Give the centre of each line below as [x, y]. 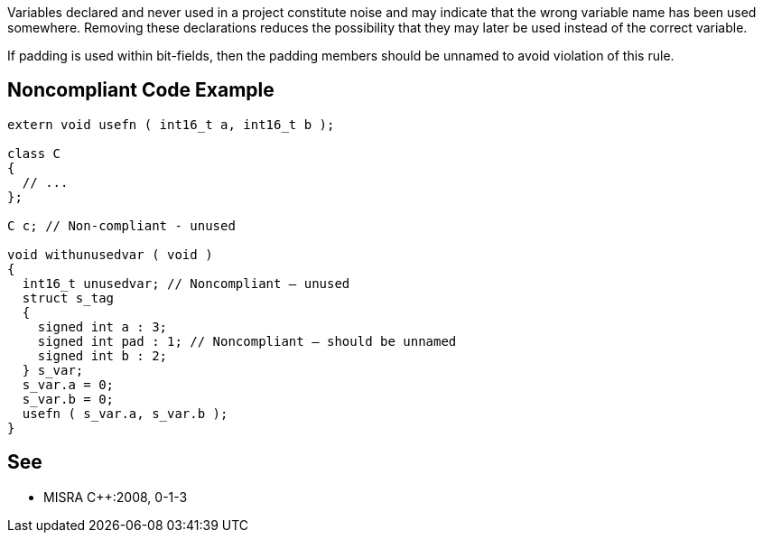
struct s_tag [68, 298]
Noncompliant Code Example [141, 90]
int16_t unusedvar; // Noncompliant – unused [186, 283]
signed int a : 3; [102, 326]
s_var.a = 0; [68, 384]
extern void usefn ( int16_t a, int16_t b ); [171, 124]
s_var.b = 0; [68, 399]
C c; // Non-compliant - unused [121, 225]
